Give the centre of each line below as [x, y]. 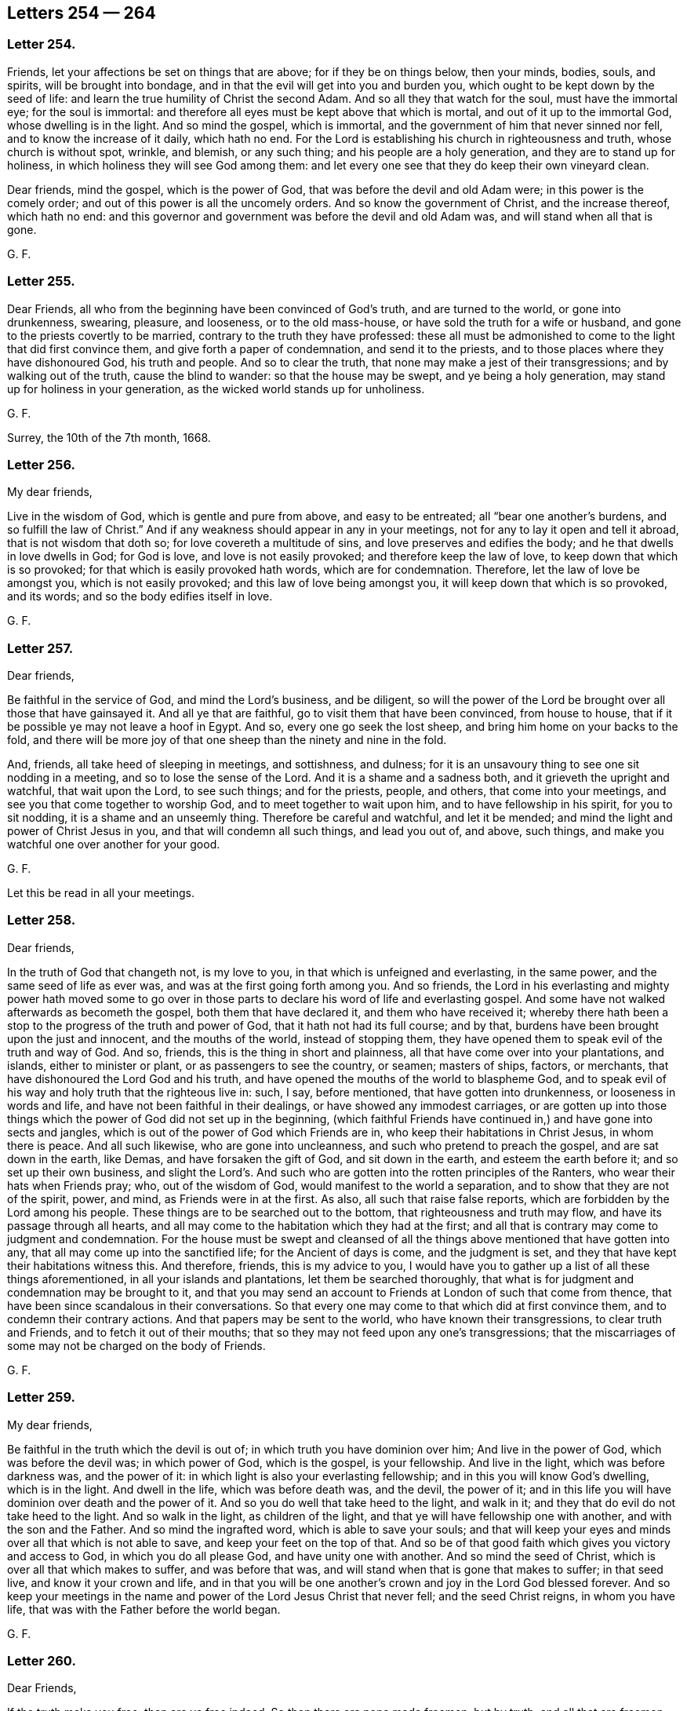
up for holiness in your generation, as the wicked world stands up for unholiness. [216, 389]
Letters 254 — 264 [82, 13]
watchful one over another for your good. [114, 845]
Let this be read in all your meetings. [101, 893]
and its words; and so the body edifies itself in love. [140, 596]
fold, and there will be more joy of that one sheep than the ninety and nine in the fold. [227, 740]
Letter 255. [41, 281]
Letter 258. [42, 920]
